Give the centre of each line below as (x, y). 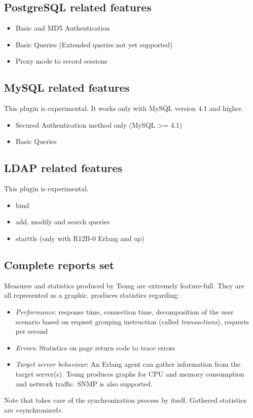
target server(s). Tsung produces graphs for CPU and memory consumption (130, 373)
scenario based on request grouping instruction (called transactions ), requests (132, 321)
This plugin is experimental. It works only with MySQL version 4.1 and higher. (124, 108)
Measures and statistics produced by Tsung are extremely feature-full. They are (124, 285)
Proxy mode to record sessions (61, 61)
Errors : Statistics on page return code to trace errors (95, 347)
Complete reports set (59, 264)
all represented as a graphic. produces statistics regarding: (92, 295)
